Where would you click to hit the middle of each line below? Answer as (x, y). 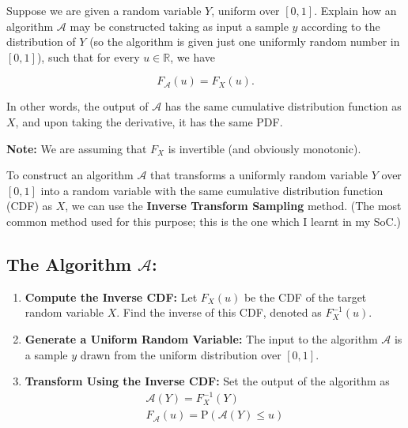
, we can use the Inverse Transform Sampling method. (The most (233, 206)
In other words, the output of (77, 106)
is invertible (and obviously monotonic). (264, 148)
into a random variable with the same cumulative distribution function (212, 190)
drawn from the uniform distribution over (181, 354)
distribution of (41, 41)
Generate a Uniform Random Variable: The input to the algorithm (201, 338)
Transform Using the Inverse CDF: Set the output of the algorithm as (207, 381)
